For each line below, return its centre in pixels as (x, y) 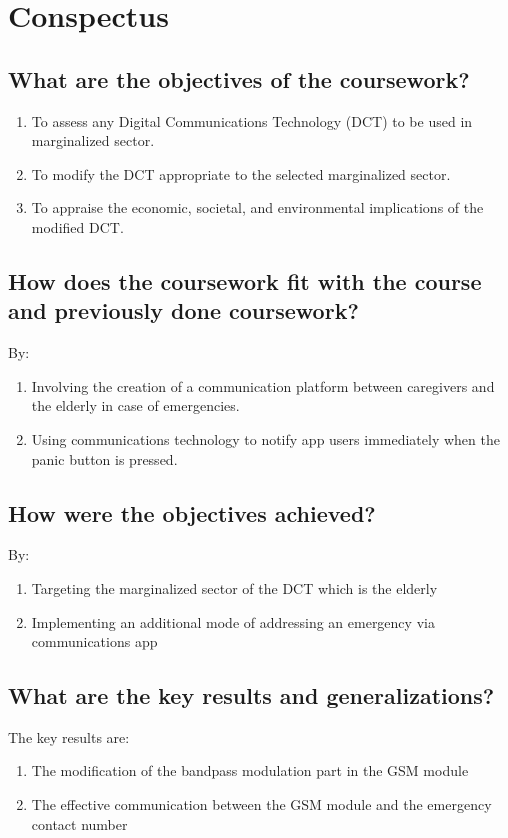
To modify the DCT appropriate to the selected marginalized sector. (241, 173)
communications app (94, 641)
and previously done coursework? (183, 310)
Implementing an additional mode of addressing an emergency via (233, 621)
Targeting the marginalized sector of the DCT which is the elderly (234, 587)
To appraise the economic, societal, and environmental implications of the (257, 207)
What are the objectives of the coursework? (239, 78)
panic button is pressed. (104, 458)
